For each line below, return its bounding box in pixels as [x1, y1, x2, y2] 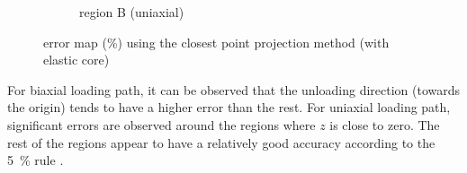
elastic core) [43, 50, 110, 69]
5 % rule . [7, 151, 64, 169]
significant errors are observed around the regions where [7, 115, 316, 134]
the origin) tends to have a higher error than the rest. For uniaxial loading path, [7, 98, 451, 117]
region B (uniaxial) [79, 3, 184, 21]
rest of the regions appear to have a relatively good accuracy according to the [7, 133, 436, 151]
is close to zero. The [329, 115, 440, 134]
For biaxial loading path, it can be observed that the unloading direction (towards [7, 80, 461, 99]
